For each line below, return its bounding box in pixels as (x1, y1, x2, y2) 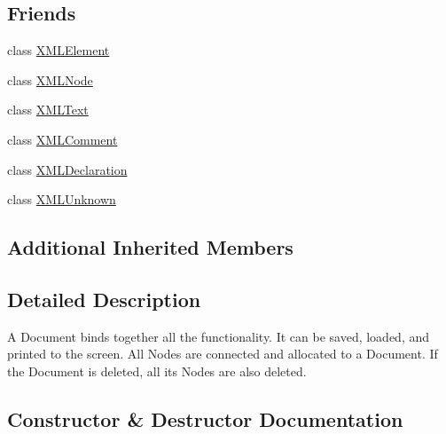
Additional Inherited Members (7, 233, 293, 261)
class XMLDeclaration (7, 160, 128, 178)
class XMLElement (7, 41, 110, 59)
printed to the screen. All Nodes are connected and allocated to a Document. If (7, 344, 438, 363)
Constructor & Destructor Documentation (7, 405, 403, 432)
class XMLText (7, 100, 89, 119)
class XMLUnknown (7, 190, 116, 209)
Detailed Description (7, 285, 201, 312)
